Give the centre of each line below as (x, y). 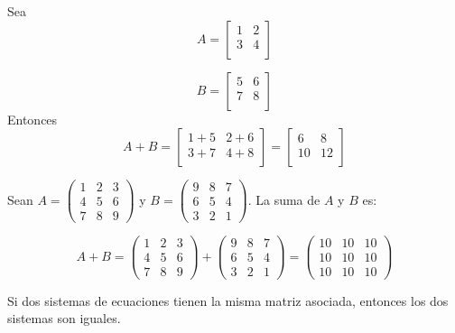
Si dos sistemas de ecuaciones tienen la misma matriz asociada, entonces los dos (228, 300)
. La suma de (284, 199)
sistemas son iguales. (64, 318)
